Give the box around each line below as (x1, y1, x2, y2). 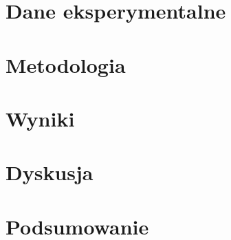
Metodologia (5, 50, 126, 78)
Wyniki (5, 104, 75, 132)
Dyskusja (5, 158, 93, 186)
